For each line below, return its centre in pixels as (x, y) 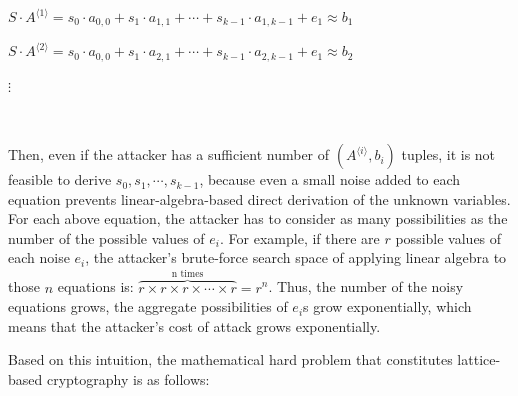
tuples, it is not (448, 154)
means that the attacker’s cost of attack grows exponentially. (194, 325)
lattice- (479, 359)
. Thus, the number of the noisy (366, 286)
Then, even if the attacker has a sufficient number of (169, 154)
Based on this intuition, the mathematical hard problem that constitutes (230, 359)
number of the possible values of (106, 237)
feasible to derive (60, 179)
